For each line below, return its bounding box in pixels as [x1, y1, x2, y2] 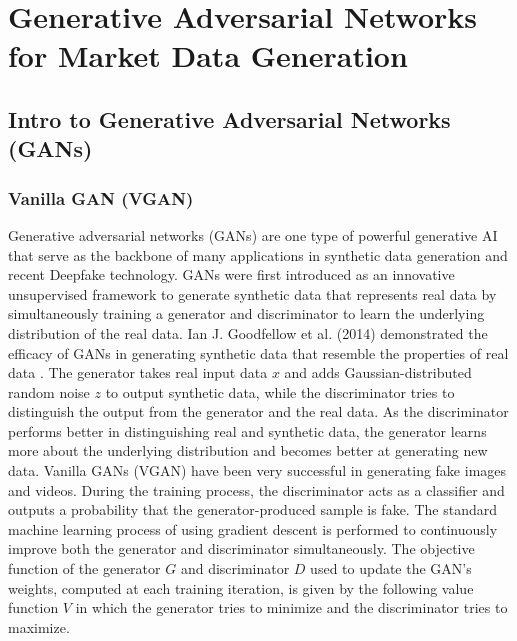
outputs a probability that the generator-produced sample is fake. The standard [8, 499, 497, 520]
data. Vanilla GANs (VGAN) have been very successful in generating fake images [8, 460, 507, 481]
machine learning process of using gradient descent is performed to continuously [8, 518, 498, 539]
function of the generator [8, 558, 161, 579]
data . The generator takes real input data [8, 362, 268, 383]
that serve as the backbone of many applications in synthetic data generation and [8, 244, 508, 265]
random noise [8, 381, 90, 402]
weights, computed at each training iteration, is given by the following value [8, 577, 474, 598]
